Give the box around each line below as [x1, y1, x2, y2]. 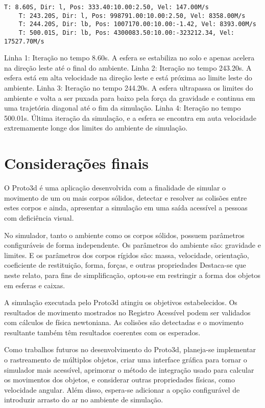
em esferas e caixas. [4, 280, 65, 290]
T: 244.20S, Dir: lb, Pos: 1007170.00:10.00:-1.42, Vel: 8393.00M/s [18, 20, 256, 28]
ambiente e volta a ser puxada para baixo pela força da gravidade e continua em [4, 92, 255, 103]
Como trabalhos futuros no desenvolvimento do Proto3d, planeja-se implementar [4, 344, 256, 355]
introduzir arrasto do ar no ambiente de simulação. [4, 394, 163, 405]
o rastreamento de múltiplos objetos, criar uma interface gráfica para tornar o [4, 354, 247, 365]
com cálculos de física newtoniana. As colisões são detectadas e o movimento [4, 317, 244, 328]
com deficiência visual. [4, 212, 74, 223]
